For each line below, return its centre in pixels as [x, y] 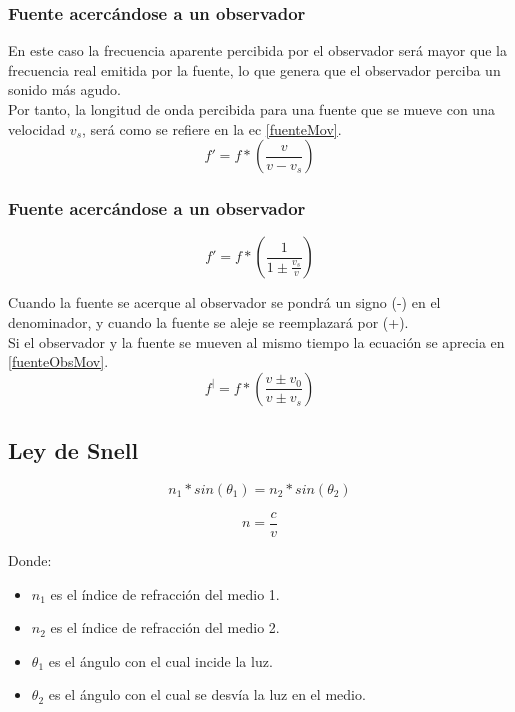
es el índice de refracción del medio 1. [165, 593]
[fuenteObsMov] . [58, 361]
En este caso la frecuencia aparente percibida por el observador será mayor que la [257, 50]
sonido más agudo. [64, 89]
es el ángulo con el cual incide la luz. [160, 660]
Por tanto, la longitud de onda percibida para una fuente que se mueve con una [251, 109]
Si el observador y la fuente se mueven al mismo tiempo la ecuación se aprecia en [256, 341]
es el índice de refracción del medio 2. [165, 627]
